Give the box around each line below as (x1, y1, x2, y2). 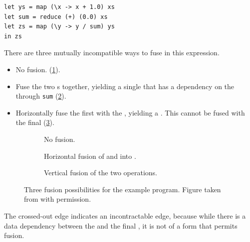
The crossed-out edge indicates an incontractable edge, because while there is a (4, 210, 246, 221)
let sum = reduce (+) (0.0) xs (4, 13, 108, 20)
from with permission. (24, 194, 91, 204)
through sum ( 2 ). (15, 91, 66, 101)
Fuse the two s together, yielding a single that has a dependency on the (15, 81, 235, 91)
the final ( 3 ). (15, 117, 54, 127)
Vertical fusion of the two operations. (44, 167, 157, 178)
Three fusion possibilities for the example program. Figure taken (24, 184, 221, 194)
